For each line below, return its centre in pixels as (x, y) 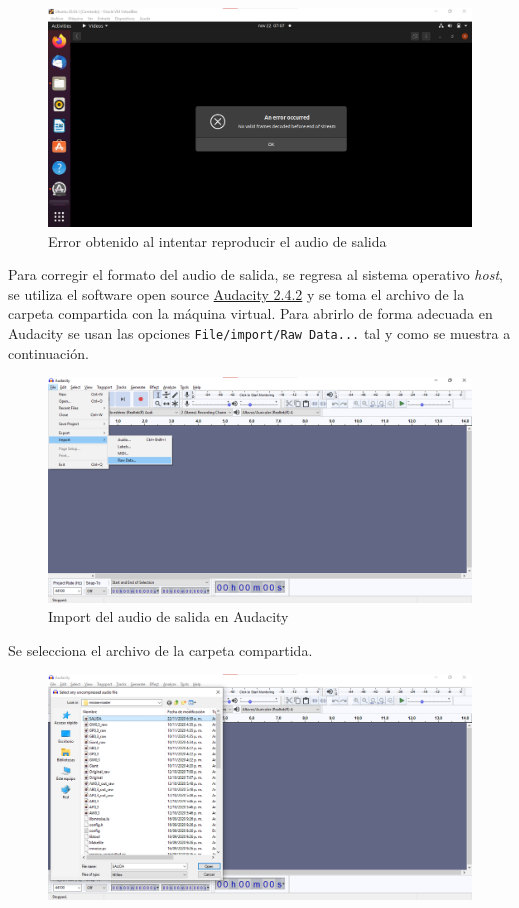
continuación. (48, 352)
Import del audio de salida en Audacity (168, 616)
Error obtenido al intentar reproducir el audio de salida (217, 240)
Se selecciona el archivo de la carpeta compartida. (160, 649)
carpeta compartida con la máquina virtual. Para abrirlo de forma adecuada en (250, 313)
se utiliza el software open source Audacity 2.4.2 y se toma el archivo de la (236, 293)
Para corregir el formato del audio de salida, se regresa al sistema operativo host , (255, 274)
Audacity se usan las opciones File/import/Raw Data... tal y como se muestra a (259, 333)
